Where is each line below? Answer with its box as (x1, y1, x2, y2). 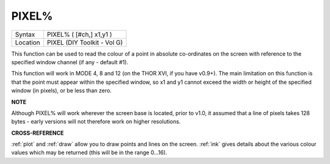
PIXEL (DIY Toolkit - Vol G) (46, 38, 123, 47)
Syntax (15, 30, 35, 39)
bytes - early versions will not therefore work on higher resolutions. (11, 118, 181, 125)
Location (15, 38, 40, 47)
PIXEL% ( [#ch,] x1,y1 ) (46, 30, 112, 39)
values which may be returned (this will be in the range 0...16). (11, 149, 167, 156)
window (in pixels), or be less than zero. (11, 87, 112, 94)
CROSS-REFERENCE (11, 129, 64, 136)
